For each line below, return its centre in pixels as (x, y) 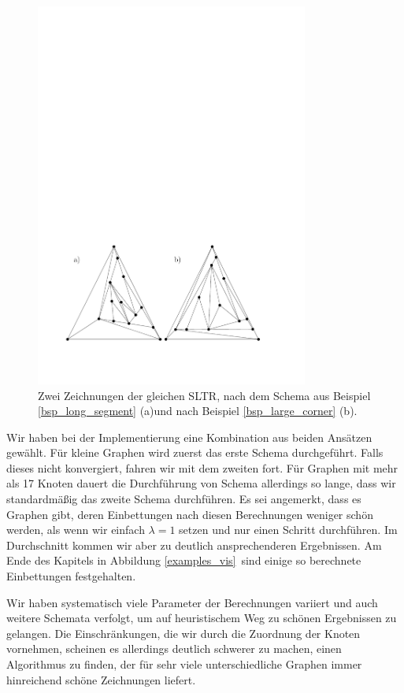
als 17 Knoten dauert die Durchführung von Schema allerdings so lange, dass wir (201, 483)
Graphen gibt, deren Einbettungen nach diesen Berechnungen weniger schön (190, 514)
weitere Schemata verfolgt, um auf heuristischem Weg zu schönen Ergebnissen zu (202, 618)
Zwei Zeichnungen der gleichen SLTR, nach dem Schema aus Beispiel (204, 395)
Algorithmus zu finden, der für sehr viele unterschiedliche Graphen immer (184, 664)
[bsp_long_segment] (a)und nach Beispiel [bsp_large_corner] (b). (198, 411)
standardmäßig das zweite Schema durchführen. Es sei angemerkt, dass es (184, 499)
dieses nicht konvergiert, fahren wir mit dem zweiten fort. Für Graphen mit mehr (202, 467)
